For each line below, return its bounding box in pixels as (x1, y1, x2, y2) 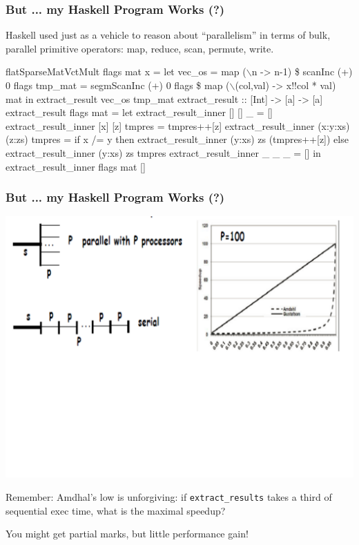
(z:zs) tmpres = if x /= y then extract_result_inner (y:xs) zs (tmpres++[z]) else (6, 132, 349, 146)
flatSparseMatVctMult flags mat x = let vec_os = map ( (6, 64, 246, 79)
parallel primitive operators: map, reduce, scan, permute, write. (6, 41, 274, 55)
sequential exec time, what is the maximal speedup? (6, 503, 226, 517)
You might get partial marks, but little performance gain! (6, 526, 249, 541)
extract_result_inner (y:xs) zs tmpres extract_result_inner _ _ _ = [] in (6, 145, 321, 160)
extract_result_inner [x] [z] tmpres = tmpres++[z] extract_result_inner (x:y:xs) (6, 118, 350, 133)
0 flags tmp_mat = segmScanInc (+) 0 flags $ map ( (6, 78, 230, 92)
